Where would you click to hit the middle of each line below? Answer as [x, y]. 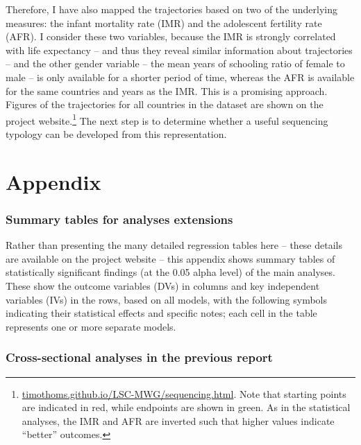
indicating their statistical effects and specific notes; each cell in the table [161, 313]
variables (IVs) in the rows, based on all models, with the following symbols [166, 299]
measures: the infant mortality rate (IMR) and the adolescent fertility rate [164, 23]
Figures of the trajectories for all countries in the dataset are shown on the [165, 104]
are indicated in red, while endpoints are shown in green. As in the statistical [186, 407]
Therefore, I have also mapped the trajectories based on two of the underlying [171, 9]
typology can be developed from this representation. [116, 134]
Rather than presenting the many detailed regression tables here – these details [174, 245]
